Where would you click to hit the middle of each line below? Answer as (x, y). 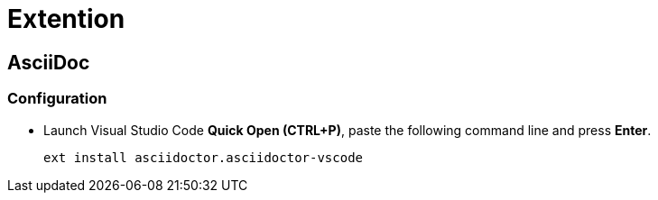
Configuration (57, 99)
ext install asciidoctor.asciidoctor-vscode (204, 157)
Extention (66, 19)
